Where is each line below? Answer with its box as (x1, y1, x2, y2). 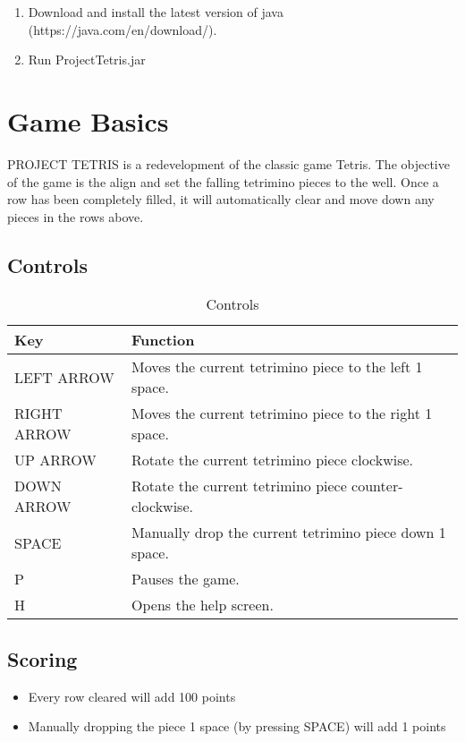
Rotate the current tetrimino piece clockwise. (131, 449, 414, 471)
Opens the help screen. (131, 594, 274, 616)
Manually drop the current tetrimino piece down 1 (131, 522, 446, 543)
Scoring (7, 644, 78, 672)
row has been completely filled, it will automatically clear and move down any (7, 190, 435, 209)
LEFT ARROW (14, 366, 114, 388)
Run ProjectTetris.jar (28, 50, 146, 69)
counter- (351, 475, 403, 497)
